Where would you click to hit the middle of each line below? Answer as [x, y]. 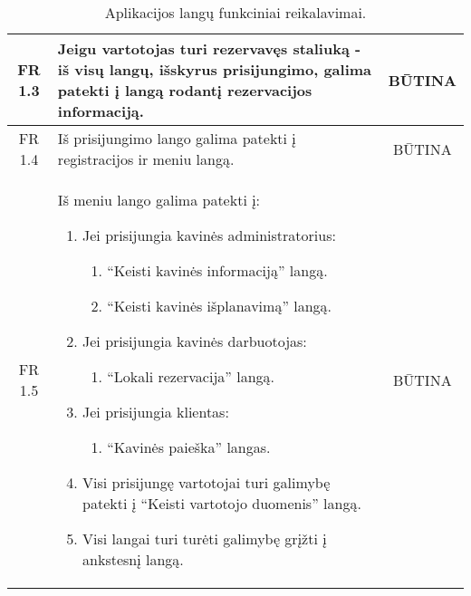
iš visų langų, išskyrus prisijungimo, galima [215, 69]
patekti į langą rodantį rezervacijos [185, 90]
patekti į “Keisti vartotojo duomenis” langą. [222, 503]
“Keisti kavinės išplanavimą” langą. [220, 306]
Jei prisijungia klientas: [156, 412]
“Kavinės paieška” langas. [189, 447]
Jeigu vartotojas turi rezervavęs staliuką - [209, 48]
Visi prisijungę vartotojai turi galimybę [207, 482]
